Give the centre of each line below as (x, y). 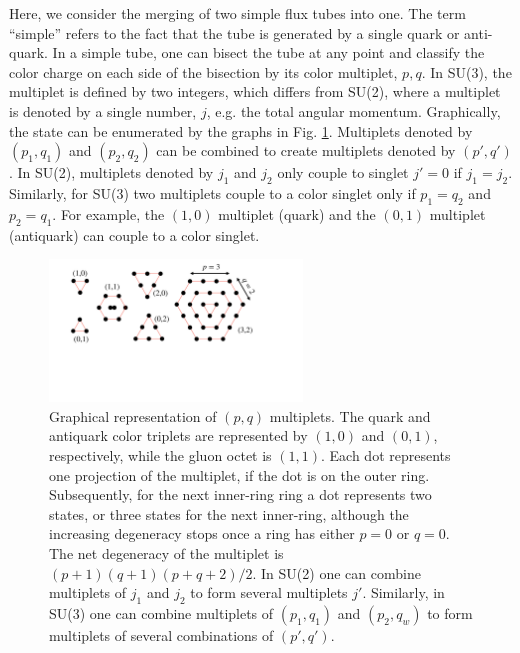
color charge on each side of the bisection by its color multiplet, (203, 71)
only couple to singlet (343, 172)
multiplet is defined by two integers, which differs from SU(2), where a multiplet (255, 91)
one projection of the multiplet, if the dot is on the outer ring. (239, 474)
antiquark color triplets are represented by (178, 435)
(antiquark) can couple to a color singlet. (134, 234)
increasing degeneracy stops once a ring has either (202, 533)
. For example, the (108, 213)
